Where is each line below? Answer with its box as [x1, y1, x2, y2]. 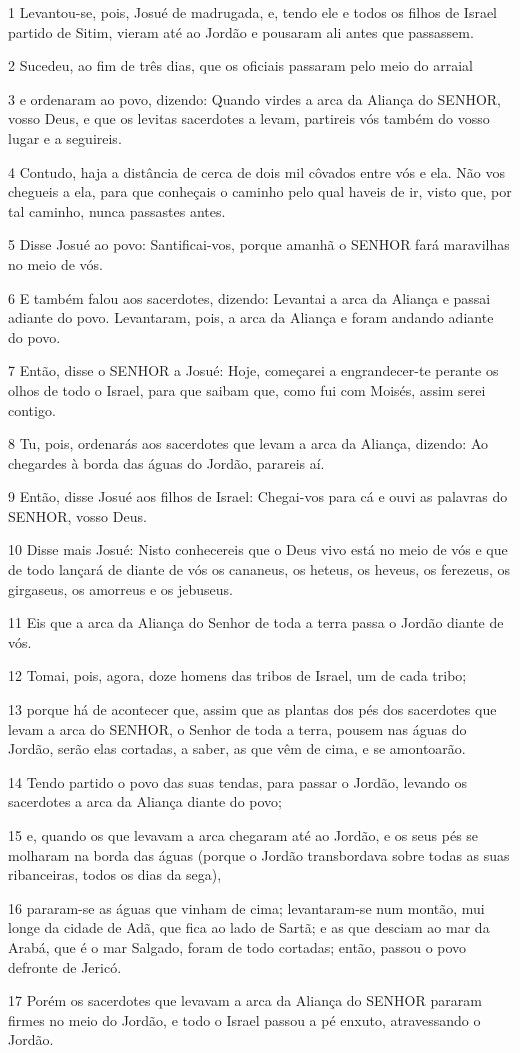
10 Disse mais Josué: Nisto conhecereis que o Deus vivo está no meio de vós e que [8, 539, 508, 560]
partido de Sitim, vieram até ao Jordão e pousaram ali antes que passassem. [8, 21, 474, 42]
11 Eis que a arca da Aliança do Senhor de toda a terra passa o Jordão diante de [8, 612, 504, 633]
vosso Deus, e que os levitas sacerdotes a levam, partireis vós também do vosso [8, 108, 490, 129]
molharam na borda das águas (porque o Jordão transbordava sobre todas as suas [8, 844, 510, 865]
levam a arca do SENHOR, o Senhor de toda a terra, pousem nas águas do [8, 718, 467, 739]
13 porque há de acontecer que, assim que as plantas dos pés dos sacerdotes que [8, 699, 497, 720]
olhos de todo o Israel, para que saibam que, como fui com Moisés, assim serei [8, 379, 486, 400]
